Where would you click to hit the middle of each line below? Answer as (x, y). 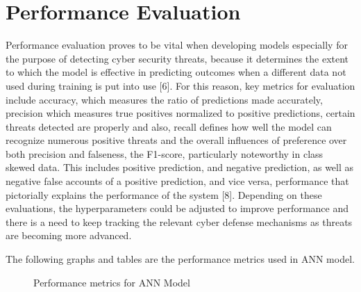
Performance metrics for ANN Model (112, 282)
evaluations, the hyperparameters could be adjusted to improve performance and (177, 208)
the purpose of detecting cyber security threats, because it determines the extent (177, 58)
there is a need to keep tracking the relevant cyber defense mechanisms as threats (179, 221)
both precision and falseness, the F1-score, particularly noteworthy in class (165, 153)
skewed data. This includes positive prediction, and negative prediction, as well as (180, 167)
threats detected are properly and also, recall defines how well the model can (169, 126)
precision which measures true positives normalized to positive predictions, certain (180, 113)
